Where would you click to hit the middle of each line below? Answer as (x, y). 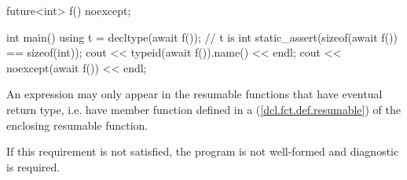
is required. (33, 166)
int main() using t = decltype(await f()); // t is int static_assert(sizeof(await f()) (202, 37)
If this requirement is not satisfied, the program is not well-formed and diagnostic (203, 151)
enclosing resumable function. (77, 125)
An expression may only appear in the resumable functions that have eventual (194, 94)
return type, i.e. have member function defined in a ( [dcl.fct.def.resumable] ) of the (203, 109)
